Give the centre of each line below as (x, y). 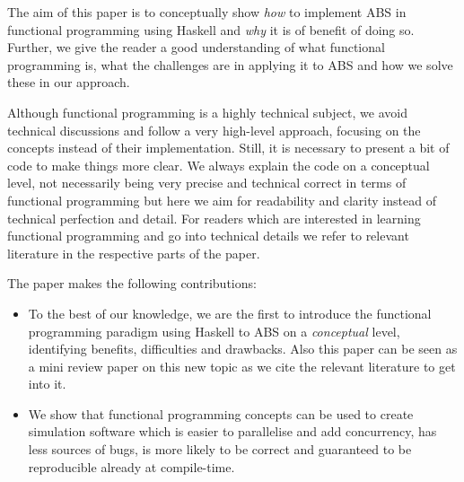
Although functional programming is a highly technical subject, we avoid (207, 112)
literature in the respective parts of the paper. (134, 253)
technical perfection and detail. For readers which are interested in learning (214, 218)
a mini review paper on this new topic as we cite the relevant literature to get (242, 366)
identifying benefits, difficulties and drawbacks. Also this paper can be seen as (243, 349)
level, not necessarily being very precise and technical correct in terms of (207, 183)
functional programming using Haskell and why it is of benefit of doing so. (211, 29)
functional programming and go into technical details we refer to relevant (208, 236)
